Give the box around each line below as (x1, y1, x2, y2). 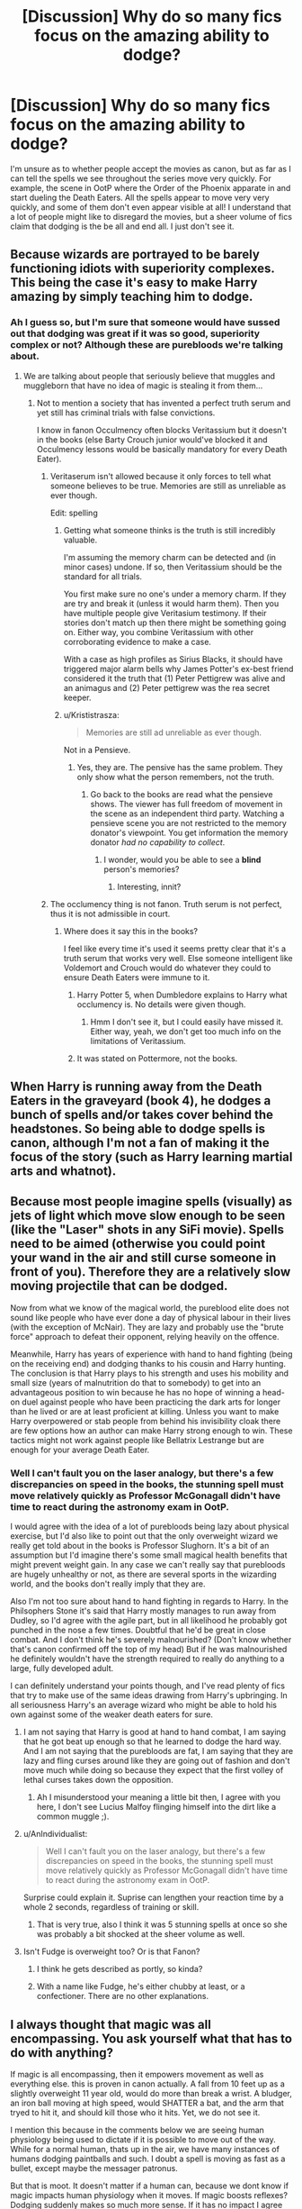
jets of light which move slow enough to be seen (10, 1208, 286, 1223)
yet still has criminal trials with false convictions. (36, 407, 216, 418)
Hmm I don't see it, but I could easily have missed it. (90, 1016, 284, 1027)
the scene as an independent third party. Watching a (90, 808, 285, 819)
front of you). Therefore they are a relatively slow (10, 1264, 291, 1280)
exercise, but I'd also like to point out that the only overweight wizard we (10, 1531, 279, 1541)
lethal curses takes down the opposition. (22, 1775, 173, 1786)
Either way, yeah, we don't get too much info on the (90, 1025, 281, 1037)
